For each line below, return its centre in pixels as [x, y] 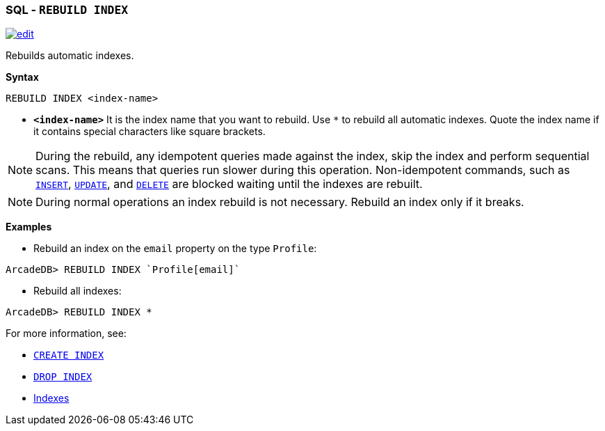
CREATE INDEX [69, 355]
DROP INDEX [63, 377]
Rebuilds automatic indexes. [70, 56]
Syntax [22, 77]
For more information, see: [66, 334]
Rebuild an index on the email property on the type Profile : [175, 249]
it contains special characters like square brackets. [150, 132]
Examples [29, 227]
